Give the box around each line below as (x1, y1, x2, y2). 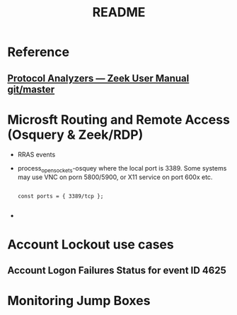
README (92, 4, 146, 21)
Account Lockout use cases (7, 236, 175, 252)
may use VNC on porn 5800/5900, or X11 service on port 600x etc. (17, 173, 213, 181)
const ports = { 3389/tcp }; (17, 193, 104, 200)
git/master (7, 83, 55, 96)
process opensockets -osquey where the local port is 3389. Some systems (17, 164, 227, 174)
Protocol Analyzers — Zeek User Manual (7, 72, 190, 84)
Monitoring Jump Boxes (7, 293, 151, 309)
